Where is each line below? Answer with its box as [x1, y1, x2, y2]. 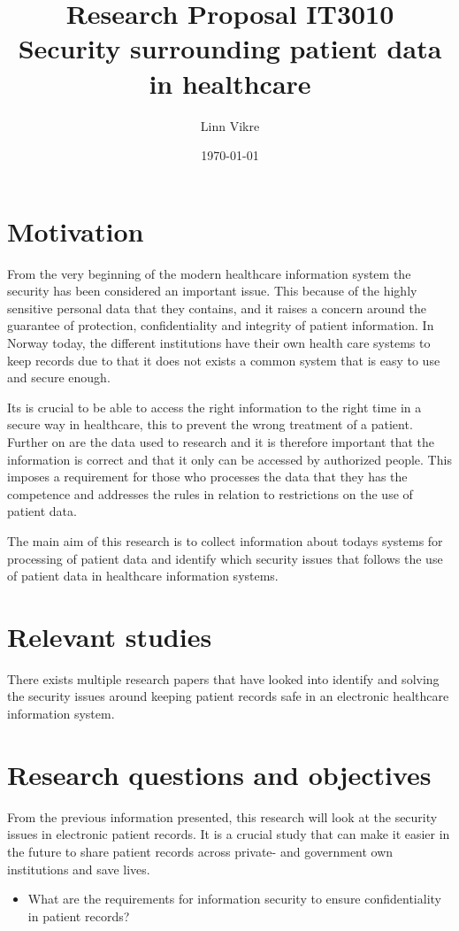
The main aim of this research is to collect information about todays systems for [7, 531, 443, 550]
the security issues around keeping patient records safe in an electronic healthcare [7, 687, 449, 705]
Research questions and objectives [7, 756, 432, 792]
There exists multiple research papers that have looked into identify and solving [7, 669, 440, 688]
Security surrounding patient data [18, 30, 442, 66]
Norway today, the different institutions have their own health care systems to [7, 334, 431, 351]
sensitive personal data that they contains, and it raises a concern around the [7, 298, 426, 317]
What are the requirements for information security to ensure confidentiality [27, 889, 441, 908]
